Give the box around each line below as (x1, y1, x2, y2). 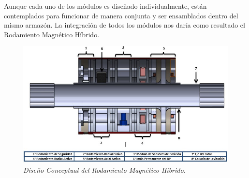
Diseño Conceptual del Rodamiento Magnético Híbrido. (23, 165, 186, 175)
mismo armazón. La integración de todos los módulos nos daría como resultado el (4, 20, 245, 30)
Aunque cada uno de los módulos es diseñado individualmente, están (4, 1, 207, 11)
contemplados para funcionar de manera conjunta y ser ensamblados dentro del (4, 10, 238, 20)
